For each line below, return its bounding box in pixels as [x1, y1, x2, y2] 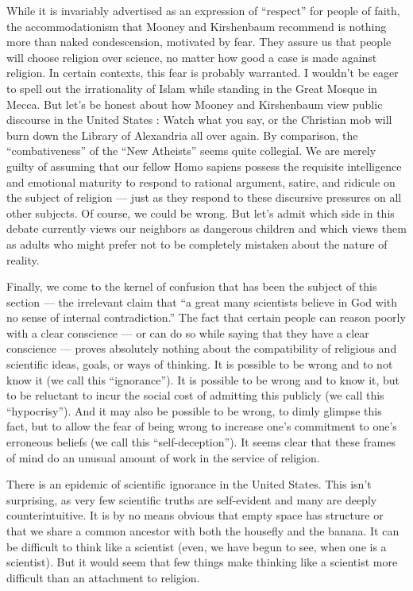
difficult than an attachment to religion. [6, 569, 200, 585]
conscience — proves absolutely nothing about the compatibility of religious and [6, 340, 397, 357]
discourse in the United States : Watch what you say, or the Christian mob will [6, 111, 392, 128]
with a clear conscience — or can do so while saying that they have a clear [6, 324, 369, 341]
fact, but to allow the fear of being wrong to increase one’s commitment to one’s [6, 418, 397, 435]
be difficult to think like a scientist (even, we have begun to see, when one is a [6, 538, 387, 554]
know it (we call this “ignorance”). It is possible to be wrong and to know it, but [6, 371, 400, 388]
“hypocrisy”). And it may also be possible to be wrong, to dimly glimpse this [6, 402, 382, 419]
